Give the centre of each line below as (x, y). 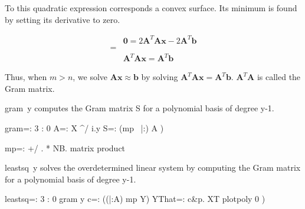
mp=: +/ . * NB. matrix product (65, 147)
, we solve (90, 77)
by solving (160, 77)
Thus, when (26, 77)
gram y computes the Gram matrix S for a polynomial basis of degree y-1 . (140, 108)
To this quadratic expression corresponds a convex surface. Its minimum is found (151, 8)
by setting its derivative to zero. (63, 19)
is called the (279, 77)
